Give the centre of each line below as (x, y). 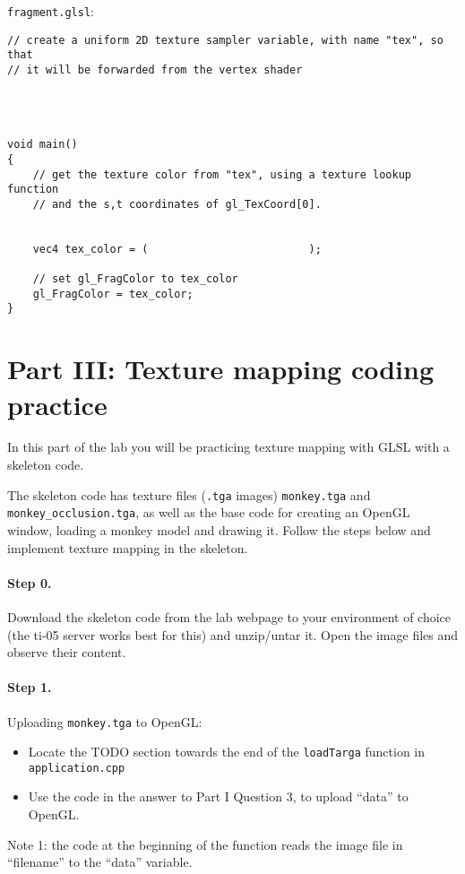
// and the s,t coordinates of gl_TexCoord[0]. (177, 204)
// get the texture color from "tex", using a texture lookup (222, 174)
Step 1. (30, 687)
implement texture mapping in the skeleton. (128, 547)
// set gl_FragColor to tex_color (135, 279)
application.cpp (77, 768)
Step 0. (30, 582)
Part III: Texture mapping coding (221, 369)
